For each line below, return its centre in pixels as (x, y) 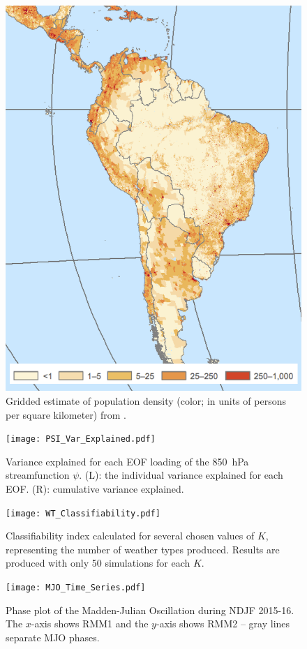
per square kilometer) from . (66, 414)
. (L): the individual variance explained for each (181, 475)
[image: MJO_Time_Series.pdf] (76, 588)
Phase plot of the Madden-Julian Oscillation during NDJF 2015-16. (150, 610)
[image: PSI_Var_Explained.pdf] (81, 439)
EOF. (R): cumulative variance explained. (95, 488)
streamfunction (38, 475)
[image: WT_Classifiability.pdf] (83, 513)
